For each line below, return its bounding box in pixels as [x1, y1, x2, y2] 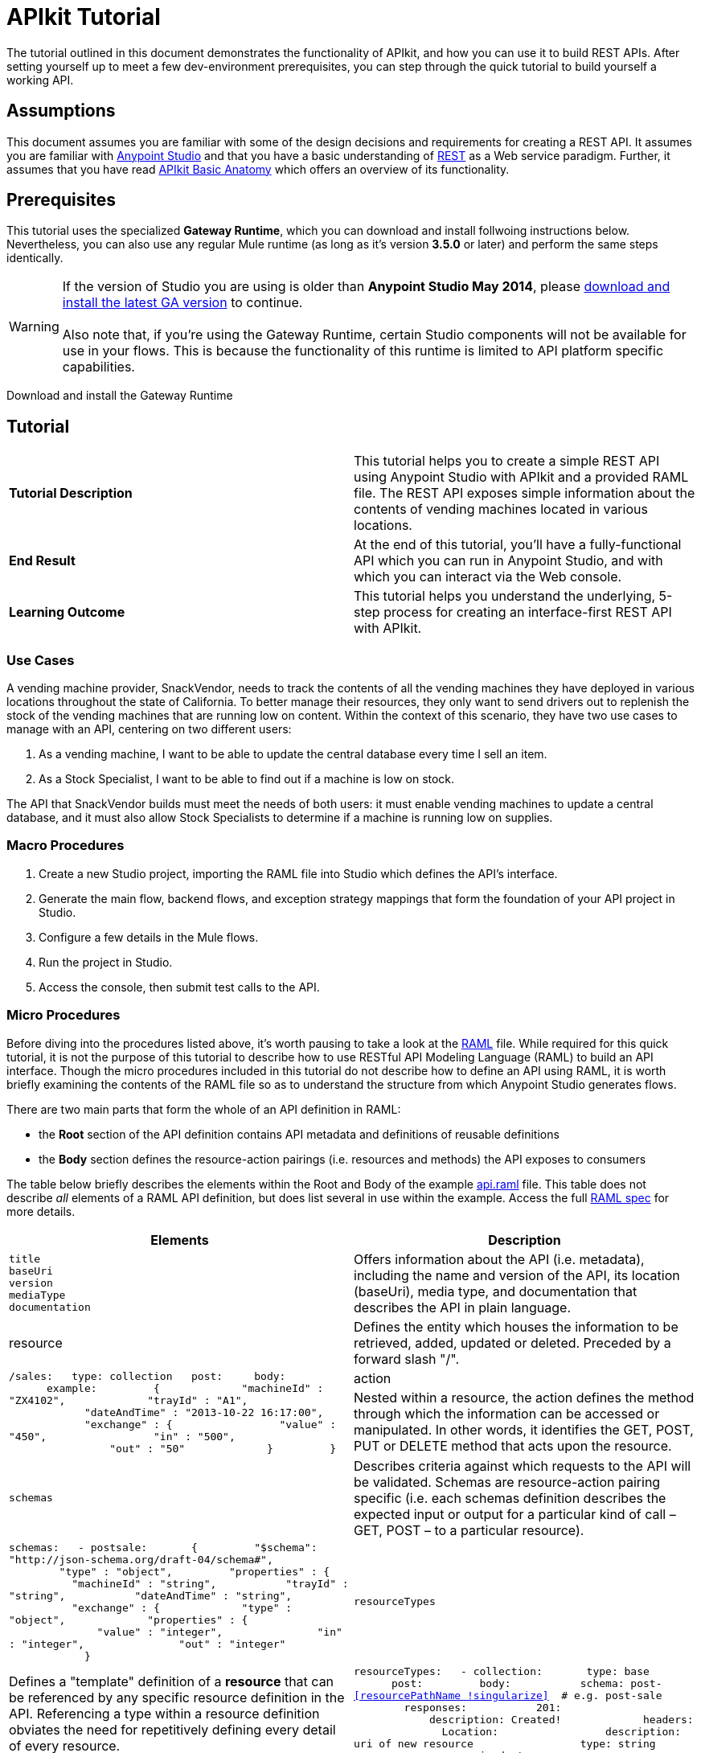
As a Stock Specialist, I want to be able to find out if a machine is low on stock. [39, 772, 455, 786]
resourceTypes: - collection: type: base [354, 1665, 650, 1677]
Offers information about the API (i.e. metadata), [354, 1250, 645, 1267]
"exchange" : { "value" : [84, 1418, 336, 1431]
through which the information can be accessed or [354, 1406, 660, 1423]
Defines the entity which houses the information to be [354, 1318, 678, 1335]
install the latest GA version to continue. [62, 294, 303, 311]
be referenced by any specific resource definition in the [9, 1689, 345, 1706]
